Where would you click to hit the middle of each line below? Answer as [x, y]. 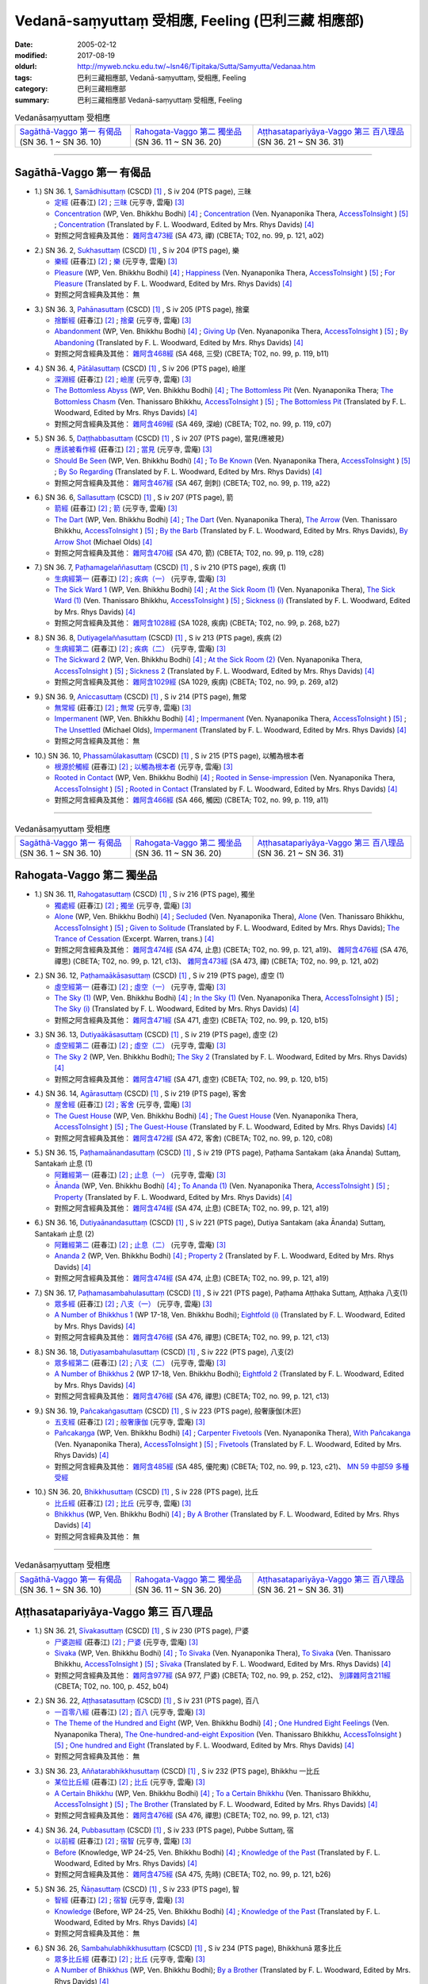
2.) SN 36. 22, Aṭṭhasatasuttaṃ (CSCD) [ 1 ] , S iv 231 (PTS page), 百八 [147, 1701]
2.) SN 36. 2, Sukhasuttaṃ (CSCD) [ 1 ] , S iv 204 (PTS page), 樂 [137, 250]
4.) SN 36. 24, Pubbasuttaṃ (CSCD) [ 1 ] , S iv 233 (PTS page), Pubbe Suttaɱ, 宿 [164, 1830]
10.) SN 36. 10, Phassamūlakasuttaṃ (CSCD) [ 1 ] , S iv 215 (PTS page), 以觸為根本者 [170, 756]
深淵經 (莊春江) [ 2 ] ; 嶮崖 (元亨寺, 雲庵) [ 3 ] [123, 379]
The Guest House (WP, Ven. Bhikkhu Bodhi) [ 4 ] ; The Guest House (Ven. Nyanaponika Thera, [206, 1116]
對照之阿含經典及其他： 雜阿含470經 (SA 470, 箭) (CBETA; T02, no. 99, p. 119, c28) [189, 552]
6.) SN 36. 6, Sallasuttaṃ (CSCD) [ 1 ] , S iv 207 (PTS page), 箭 [134, 497]
